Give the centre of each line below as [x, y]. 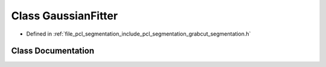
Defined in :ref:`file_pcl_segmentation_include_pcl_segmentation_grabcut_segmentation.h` [139, 34]
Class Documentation [53, 51]
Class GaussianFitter [64, 16]
